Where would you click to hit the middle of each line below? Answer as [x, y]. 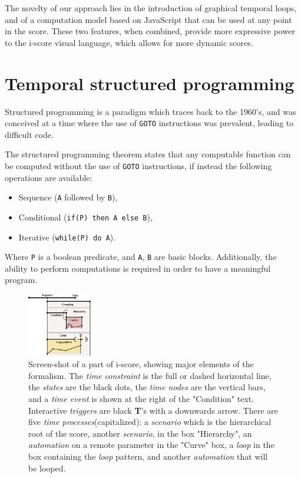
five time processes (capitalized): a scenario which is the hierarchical [150, 422]
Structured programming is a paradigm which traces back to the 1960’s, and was [150, 111]
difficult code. [29, 134]
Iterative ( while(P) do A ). [67, 237]
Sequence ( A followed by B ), [68, 197]
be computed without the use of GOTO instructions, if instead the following [138, 165]
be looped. [47, 468]
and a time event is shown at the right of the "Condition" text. [141, 399]
